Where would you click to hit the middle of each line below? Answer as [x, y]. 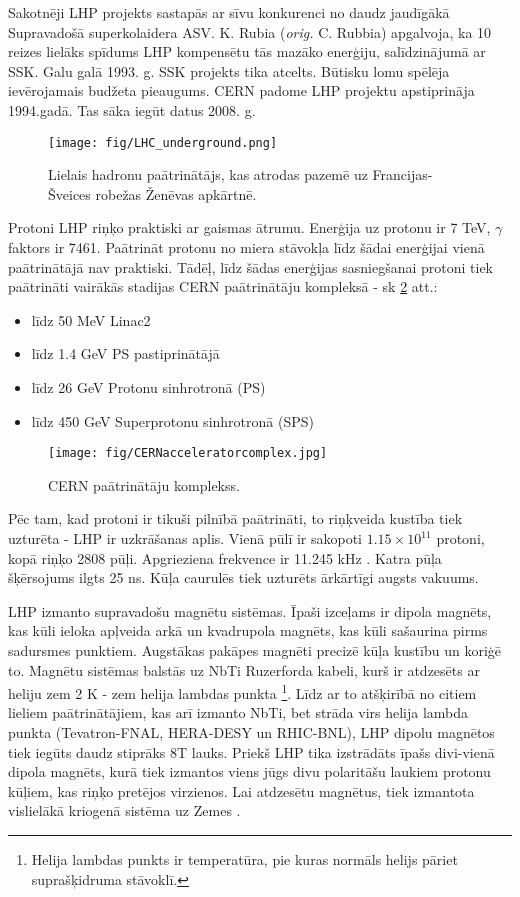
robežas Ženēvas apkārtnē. [176, 193]
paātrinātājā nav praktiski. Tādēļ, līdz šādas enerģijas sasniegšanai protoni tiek [250, 266]
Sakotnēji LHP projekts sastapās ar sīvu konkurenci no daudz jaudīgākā [229, 12]
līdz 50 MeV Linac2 [91, 319]
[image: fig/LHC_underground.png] [163, 142]
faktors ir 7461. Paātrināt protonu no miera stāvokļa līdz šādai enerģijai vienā [246, 247]
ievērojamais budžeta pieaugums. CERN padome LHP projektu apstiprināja [241, 90]
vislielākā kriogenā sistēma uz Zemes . [124, 810]
